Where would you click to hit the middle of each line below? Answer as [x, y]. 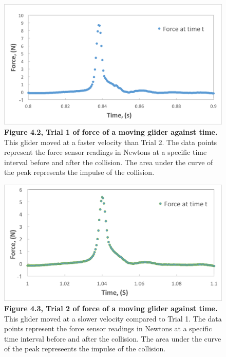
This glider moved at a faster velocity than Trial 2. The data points [111, 142]
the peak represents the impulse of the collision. [79, 172]
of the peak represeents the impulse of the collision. [85, 349]
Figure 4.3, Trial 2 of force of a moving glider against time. [111, 308]
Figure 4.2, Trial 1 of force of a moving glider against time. [111, 131]
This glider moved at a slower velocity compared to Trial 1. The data [113, 318]
